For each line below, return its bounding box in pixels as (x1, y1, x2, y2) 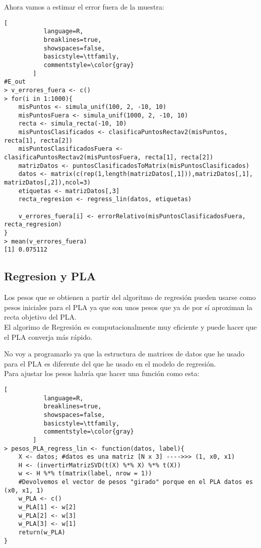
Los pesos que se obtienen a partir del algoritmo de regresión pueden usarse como (4, 292, 256, 302)
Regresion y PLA (4, 268, 96, 284)
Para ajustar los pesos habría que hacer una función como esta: (4, 368, 200, 379)
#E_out (4, 78, 26, 86)
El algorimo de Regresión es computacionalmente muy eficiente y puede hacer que (4, 321, 257, 332)
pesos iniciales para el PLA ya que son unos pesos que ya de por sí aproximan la (4, 301, 252, 312)
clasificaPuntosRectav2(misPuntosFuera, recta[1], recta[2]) (4, 154, 214, 161)
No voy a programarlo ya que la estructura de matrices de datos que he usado (4, 348, 244, 359)
